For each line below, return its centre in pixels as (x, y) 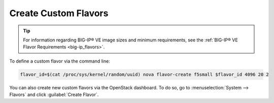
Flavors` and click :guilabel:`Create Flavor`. (54, 95)
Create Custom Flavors (59, 13)
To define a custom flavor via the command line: (60, 61)
